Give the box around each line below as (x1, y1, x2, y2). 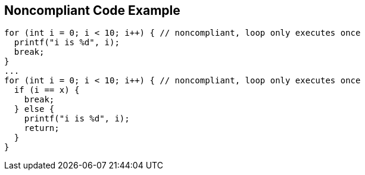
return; (24, 123, 60, 133)
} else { (14, 104, 55, 114)
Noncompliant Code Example (4, 3, 180, 18)
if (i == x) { (14, 85, 80, 95)
